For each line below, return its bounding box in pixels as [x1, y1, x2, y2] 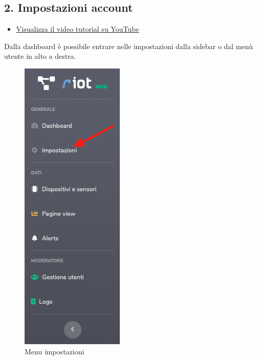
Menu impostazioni [25, 346, 84, 356]
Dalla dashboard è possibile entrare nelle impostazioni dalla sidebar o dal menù [4, 40, 253, 51]
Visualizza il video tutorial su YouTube [16, 24, 139, 34]
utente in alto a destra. [4, 51, 76, 61]
